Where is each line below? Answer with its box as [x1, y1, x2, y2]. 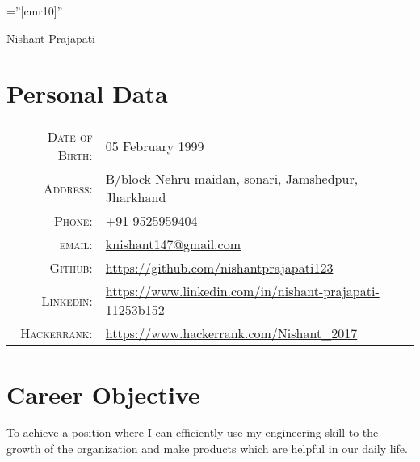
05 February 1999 [105, 136, 204, 155]
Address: [43, 178, 93, 197]
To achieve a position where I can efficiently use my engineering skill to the [6, 424, 379, 441]
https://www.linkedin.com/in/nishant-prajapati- [105, 282, 380, 301]
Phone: [53, 211, 93, 231]
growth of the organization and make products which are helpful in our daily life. [6, 440, 408, 457]
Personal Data [6, 77, 168, 110]
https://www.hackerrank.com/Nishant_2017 [105, 324, 358, 343]
